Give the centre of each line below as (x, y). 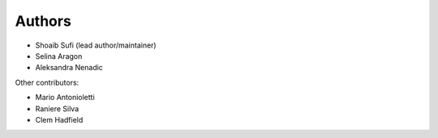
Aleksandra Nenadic (69, 68)
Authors (43, 21)
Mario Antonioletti (65, 98)
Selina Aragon (59, 56)
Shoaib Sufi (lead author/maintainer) (96, 45)
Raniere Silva (57, 108)
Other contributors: (47, 82)
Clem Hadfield (59, 119)
